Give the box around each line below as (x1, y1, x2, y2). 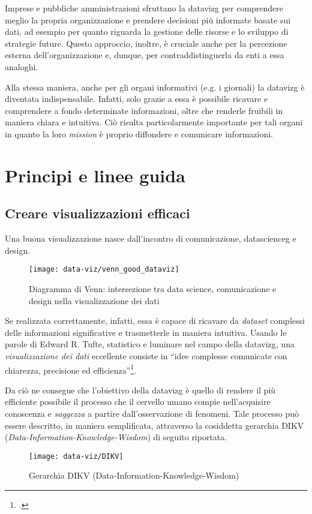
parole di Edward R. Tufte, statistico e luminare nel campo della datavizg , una (5, 338, 295, 350)
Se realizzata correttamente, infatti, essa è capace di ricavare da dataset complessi (5, 314, 305, 327)
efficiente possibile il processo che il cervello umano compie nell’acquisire (5, 395, 271, 408)
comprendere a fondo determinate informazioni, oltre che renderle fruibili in (5, 104, 283, 116)
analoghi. (5, 60, 38, 73)
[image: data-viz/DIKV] (29, 452, 124, 461)
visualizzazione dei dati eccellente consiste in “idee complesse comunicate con (5, 349, 287, 362)
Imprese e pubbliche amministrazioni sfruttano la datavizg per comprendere (5, 2, 284, 14)
